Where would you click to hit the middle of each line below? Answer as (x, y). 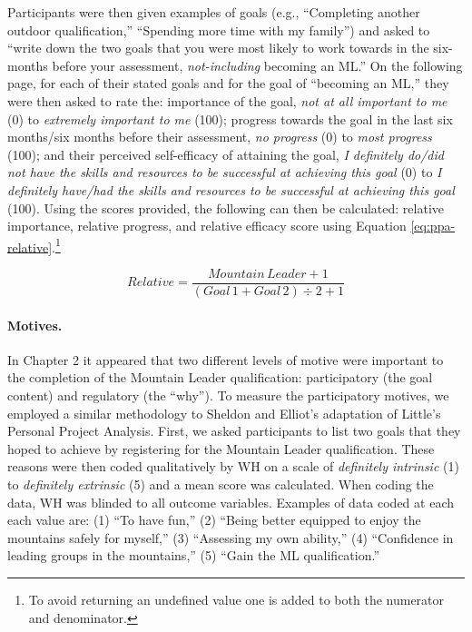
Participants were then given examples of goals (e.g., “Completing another (214, 12)
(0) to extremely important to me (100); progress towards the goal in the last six (230, 118)
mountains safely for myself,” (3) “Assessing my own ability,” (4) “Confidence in (231, 537)
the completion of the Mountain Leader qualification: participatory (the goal (220, 377)
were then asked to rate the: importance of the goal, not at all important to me (227, 100)
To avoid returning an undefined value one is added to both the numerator (236, 599)
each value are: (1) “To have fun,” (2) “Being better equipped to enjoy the (214, 520)
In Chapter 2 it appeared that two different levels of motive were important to (226, 359)
